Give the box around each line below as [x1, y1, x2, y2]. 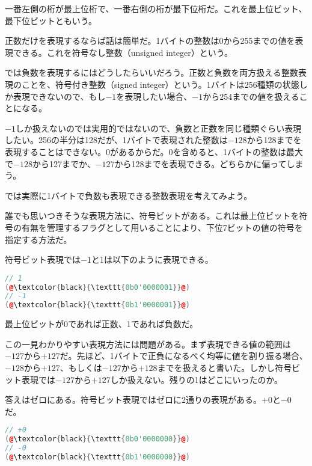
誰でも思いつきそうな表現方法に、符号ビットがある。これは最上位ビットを [5, 209, 299, 222]
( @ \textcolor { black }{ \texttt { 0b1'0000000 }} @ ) [5, 452, 190, 461]
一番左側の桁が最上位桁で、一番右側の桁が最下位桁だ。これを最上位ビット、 [5, 2, 307, 14]
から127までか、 [32, 157, 96, 170]
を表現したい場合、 [116, 90, 192, 102]
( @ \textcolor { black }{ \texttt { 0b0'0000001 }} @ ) [5, 283, 190, 292]
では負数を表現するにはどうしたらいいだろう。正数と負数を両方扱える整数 [5, 66, 298, 79]
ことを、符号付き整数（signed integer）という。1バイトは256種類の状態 [21, 78, 299, 90]
